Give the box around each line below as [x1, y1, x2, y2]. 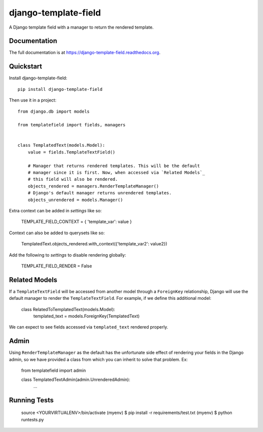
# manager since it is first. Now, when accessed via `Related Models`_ [27, 170, 206, 175]
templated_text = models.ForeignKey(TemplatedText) [33, 313, 140, 319]
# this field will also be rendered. [27, 176, 118, 182]
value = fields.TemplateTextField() [27, 149, 115, 155]
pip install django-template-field [18, 86, 103, 92]
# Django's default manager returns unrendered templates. [27, 190, 172, 196]
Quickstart [9, 62, 42, 70]
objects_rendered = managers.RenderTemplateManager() [27, 183, 159, 189]
